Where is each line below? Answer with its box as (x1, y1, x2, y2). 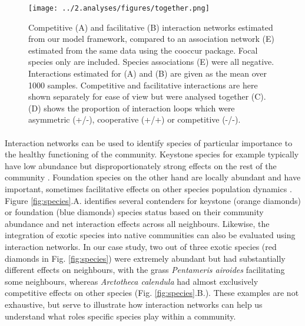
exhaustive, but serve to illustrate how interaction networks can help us (5, 298, 263, 310)
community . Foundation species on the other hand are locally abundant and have (5, 171, 301, 183)
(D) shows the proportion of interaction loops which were (28, 101, 235, 114)
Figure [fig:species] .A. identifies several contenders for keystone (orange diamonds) (5, 194, 301, 206)
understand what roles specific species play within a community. (5, 309, 236, 322)
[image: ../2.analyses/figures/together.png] (28, 4, 210, 12)
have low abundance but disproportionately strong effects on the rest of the (5, 159, 277, 172)
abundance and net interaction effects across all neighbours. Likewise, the (5, 217, 270, 229)
